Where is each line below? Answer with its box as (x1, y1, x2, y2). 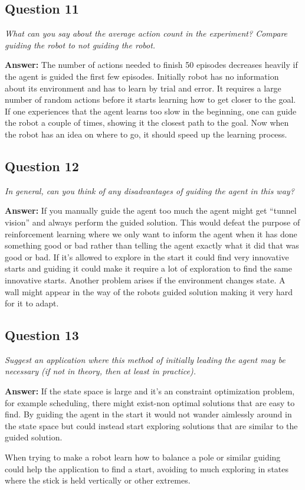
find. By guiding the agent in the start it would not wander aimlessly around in (5, 408, 292, 420)
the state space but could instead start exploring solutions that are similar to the (5, 419, 298, 432)
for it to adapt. (5, 297, 59, 309)
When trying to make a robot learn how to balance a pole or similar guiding (5, 451, 281, 463)
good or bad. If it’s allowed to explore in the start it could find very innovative (5, 250, 289, 263)
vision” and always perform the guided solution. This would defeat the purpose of (5, 215, 300, 228)
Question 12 (5, 156, 79, 175)
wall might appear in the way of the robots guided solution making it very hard (5, 285, 293, 298)
